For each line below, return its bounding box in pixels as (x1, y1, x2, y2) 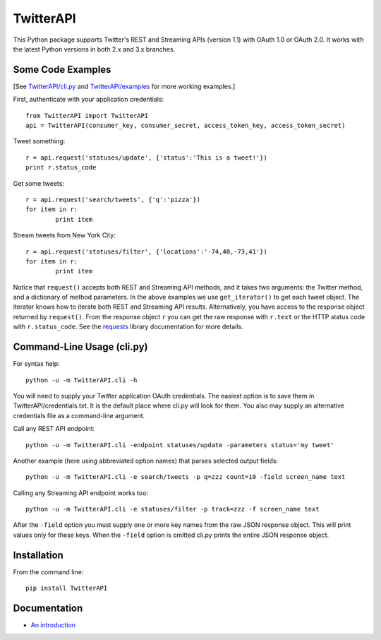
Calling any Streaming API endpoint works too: (13, 488, 148, 497)
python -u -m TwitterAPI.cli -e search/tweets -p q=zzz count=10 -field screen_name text (25, 473, 346, 481)
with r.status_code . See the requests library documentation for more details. (13, 322, 243, 331)
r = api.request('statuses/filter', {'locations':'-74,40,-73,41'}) (25, 247, 267, 256)
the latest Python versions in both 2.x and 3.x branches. (13, 45, 176, 53)
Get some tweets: (13, 179, 65, 187)
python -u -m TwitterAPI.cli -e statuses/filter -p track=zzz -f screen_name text (25, 505, 320, 514)
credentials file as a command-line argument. (13, 411, 145, 420)
